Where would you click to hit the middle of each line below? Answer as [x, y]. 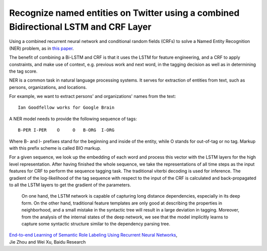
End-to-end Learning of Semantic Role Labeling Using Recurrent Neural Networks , [93, 235]
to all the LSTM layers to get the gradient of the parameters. [70, 185]
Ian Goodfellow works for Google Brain [66, 108]
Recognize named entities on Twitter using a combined [124, 13]
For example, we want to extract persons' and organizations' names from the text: [93, 96]
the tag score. [23, 71]
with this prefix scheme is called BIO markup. [55, 148]
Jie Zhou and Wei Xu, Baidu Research [47, 242]
